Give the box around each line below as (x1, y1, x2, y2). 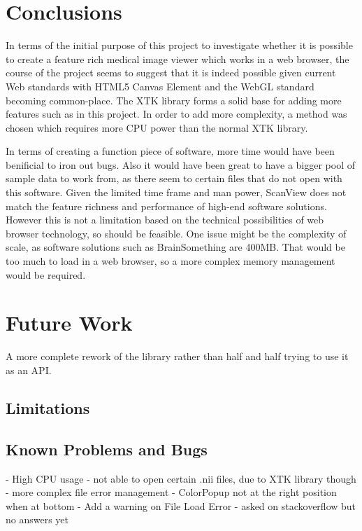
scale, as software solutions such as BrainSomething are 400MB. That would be (6, 240, 345, 254)
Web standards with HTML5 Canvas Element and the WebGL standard (6, 78, 314, 93)
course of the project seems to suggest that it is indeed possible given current (6, 65, 336, 80)
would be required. (6, 267, 86, 282)
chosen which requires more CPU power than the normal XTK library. (6, 120, 308, 135)
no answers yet (6, 512, 69, 527)
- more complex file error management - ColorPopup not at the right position (6, 485, 337, 499)
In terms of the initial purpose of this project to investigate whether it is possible (6, 38, 353, 53)
